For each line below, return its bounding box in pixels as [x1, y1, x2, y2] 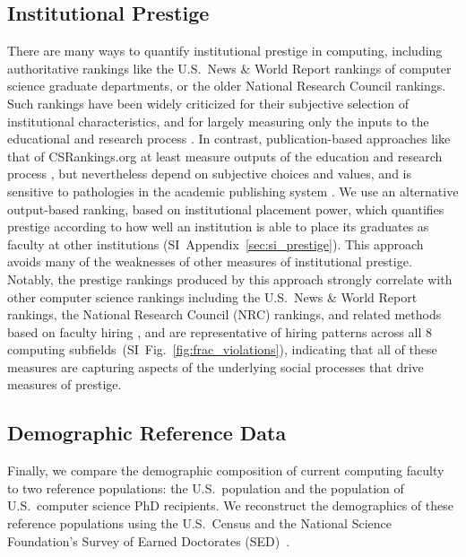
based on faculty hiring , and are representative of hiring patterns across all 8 [7, 322, 432, 341]
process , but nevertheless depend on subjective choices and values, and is [7, 164, 412, 183]
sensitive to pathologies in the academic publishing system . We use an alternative [7, 181, 459, 200]
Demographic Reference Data [7, 419, 287, 447]
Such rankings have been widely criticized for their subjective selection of [7, 93, 409, 112]
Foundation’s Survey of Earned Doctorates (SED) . [7, 531, 290, 550]
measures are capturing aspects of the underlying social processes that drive [7, 357, 424, 376]
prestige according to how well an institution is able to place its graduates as [7, 217, 429, 236]
